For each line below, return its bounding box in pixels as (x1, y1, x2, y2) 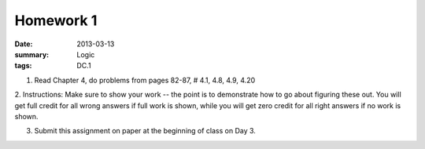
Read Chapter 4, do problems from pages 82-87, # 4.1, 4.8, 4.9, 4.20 (34, 75, 256, 85)
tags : (14, 61, 32, 71)
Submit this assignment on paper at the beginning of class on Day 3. (34, 126, 256, 136)
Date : (14, 39, 33, 49)
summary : (14, 49, 50, 59)
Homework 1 (14, 12, 98, 29)
